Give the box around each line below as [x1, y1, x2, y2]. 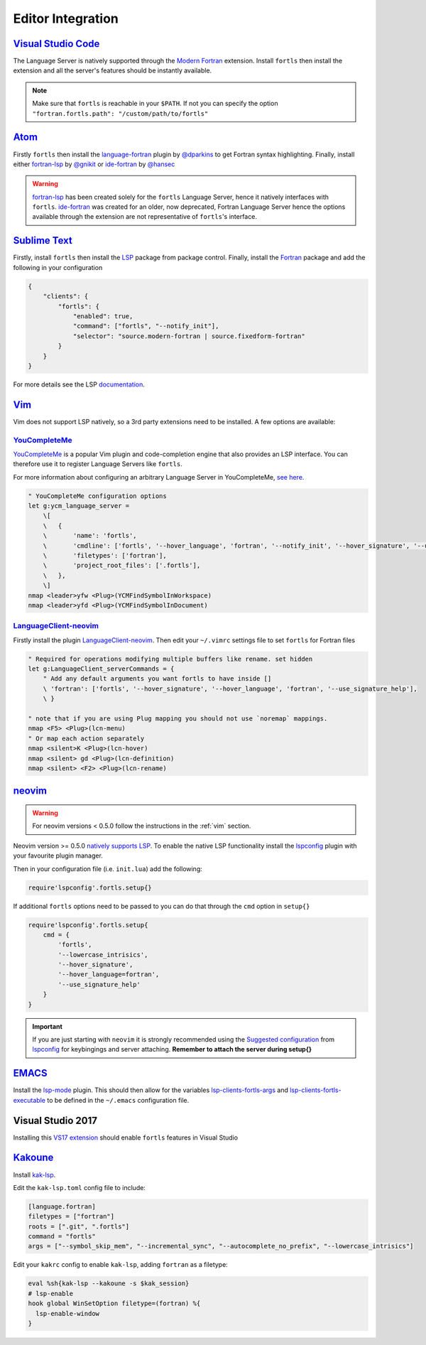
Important [32, 1022, 63, 1030]
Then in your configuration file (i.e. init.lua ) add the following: [13, 864, 202, 873]
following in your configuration [13, 263, 103, 271]
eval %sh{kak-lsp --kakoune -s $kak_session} [28, 1280, 190, 1287]
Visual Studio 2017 [13, 1114, 98, 1126]
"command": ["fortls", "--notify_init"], [72, 322, 219, 330]
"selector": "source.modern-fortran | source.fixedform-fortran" [72, 332, 305, 340]
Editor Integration [13, 11, 119, 26]
